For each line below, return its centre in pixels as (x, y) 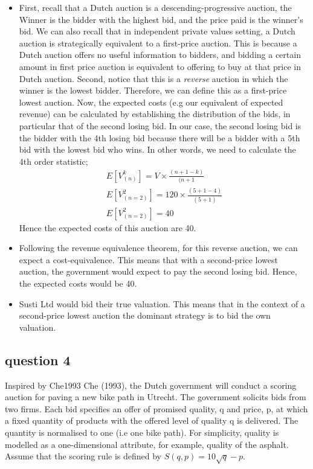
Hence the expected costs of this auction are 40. (108, 227)
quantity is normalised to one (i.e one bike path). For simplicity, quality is (142, 432)
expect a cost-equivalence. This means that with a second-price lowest (148, 259)
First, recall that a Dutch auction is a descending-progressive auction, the (155, 7)
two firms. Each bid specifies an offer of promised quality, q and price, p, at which (156, 408)
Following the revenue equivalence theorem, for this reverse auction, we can (158, 248)
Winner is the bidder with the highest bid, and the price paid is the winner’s (161, 19)
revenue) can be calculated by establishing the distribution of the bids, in (155, 114)
